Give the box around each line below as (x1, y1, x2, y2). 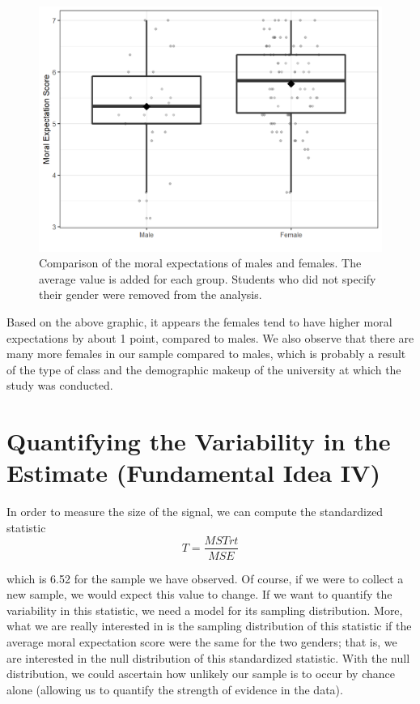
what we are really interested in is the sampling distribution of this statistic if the (6, 617, 412, 634)
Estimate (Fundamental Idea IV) (6, 456, 380, 489)
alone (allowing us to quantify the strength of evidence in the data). (6, 681, 343, 698)
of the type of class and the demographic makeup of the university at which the (6, 361, 401, 378)
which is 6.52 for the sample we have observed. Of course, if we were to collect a (6, 570, 404, 587)
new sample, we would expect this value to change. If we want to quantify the (6, 586, 392, 603)
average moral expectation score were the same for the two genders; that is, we (6, 633, 397, 650)
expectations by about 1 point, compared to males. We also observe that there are (6, 329, 414, 346)
